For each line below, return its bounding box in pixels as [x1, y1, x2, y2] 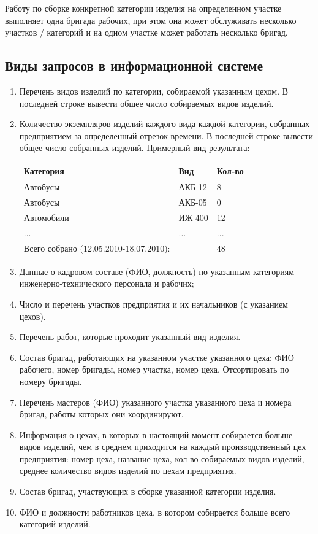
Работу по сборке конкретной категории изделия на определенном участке [5, 2, 282, 14]
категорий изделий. [19, 517, 91, 530]
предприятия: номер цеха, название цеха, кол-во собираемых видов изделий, [19, 452, 305, 465]
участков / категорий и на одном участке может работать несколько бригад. [5, 26, 288, 39]
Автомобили [23, 211, 69, 223]
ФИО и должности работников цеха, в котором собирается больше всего [19, 505, 290, 518]
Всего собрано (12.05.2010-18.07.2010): [23, 241, 170, 254]
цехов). [19, 309, 46, 322]
